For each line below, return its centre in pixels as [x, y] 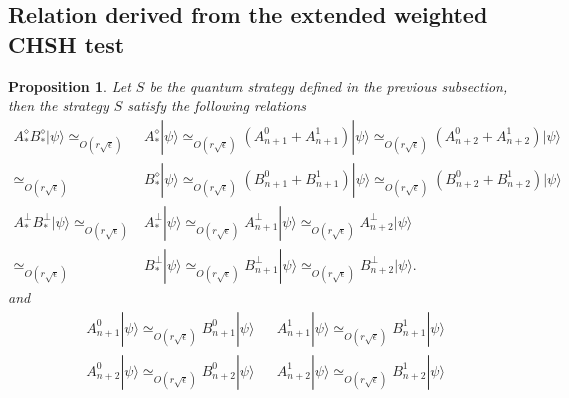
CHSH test [66, 43]
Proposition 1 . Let [69, 85]
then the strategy [58, 105]
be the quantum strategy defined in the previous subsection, [328, 85]
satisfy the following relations [217, 105]
